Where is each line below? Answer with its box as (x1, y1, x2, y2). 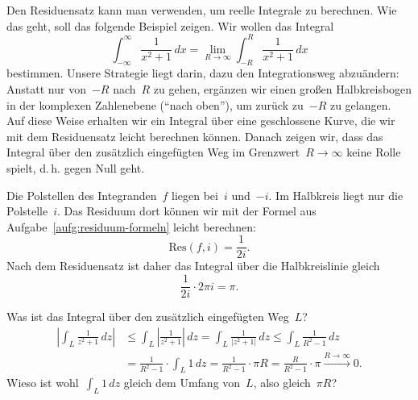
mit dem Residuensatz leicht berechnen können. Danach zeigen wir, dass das (6, 127, 383, 144)
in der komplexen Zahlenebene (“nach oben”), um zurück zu (6, 96, 304, 113)
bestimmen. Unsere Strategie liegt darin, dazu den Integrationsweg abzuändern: (6, 65, 399, 81)
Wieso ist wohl (6, 374, 79, 391)
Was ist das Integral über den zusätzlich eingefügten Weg (6, 308, 289, 325)
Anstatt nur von (6, 81, 86, 98)
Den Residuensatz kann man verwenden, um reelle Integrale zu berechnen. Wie (6, 2, 397, 18)
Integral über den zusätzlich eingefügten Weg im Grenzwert (6, 144, 300, 160)
